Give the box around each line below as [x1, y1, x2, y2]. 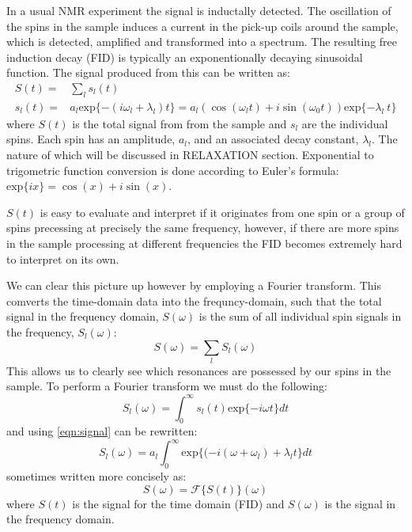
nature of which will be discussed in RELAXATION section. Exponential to [6, 146, 374, 163]
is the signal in [324, 495, 396, 511]
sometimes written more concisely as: [6, 468, 187, 484]
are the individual [301, 115, 388, 131]
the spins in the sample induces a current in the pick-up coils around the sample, [6, 17, 399, 34]
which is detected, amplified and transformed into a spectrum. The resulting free [6, 33, 398, 50]
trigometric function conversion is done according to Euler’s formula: [6, 161, 339, 178]
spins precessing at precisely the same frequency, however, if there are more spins [6, 219, 399, 236]
